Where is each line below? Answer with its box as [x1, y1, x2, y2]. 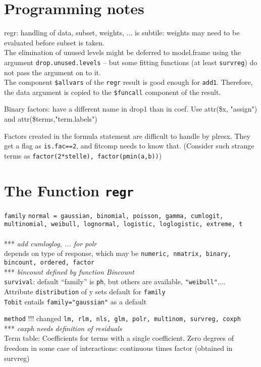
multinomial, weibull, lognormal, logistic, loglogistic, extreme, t [4, 221, 243, 228]
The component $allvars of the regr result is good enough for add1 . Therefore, [4, 77, 253, 87]
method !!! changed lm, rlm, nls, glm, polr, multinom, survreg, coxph [4, 313, 241, 324]
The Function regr [4, 180, 134, 200]
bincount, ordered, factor [4, 258, 94, 266]
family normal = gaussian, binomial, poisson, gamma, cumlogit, [4, 212, 224, 220]
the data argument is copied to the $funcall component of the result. [4, 86, 221, 97]
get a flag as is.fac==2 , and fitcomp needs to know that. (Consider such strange [4, 140, 254, 151]
